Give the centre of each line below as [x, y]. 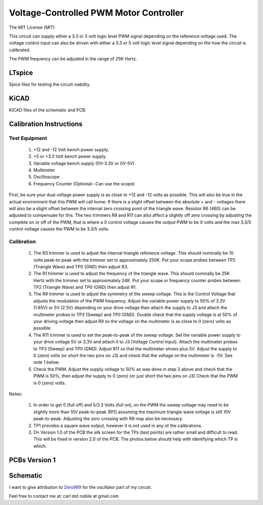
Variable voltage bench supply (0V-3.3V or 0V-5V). [85, 163]
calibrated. [20, 50]
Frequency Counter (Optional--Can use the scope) [84, 183]
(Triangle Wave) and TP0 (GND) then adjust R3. [81, 266]
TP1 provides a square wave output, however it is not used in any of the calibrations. [118, 425]
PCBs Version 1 [32, 460]
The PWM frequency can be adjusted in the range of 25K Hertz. [73, 59]
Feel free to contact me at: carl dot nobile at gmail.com [64, 496]
